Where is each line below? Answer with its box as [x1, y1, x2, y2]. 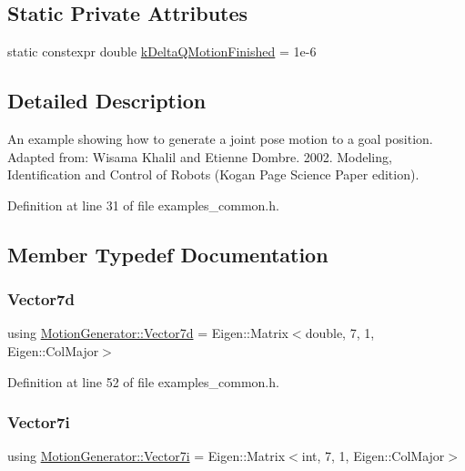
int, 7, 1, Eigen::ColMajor [301, 446, 445, 466]
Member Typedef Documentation [7, 240, 329, 268]
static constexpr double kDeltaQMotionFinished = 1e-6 [7, 42, 317, 61]
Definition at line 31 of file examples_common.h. [7, 195, 279, 214]
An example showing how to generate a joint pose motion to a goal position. [7, 129, 433, 148]
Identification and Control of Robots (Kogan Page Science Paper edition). [7, 165, 420, 184]
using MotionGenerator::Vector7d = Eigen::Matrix [7, 323, 288, 343]
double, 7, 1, [305, 323, 375, 343]
